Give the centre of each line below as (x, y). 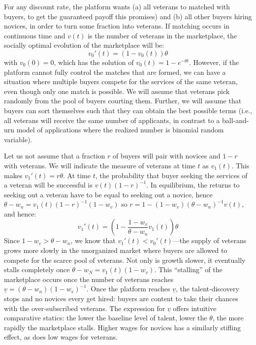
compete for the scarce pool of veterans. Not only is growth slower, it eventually (125, 260)
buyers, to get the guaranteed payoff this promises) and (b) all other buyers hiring (128, 16)
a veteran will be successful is (48, 185)
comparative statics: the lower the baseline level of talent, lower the (106, 318)
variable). (18, 139)
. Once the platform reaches (128, 289)
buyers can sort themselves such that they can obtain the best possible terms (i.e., (128, 110)
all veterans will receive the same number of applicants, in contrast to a (112, 120)
